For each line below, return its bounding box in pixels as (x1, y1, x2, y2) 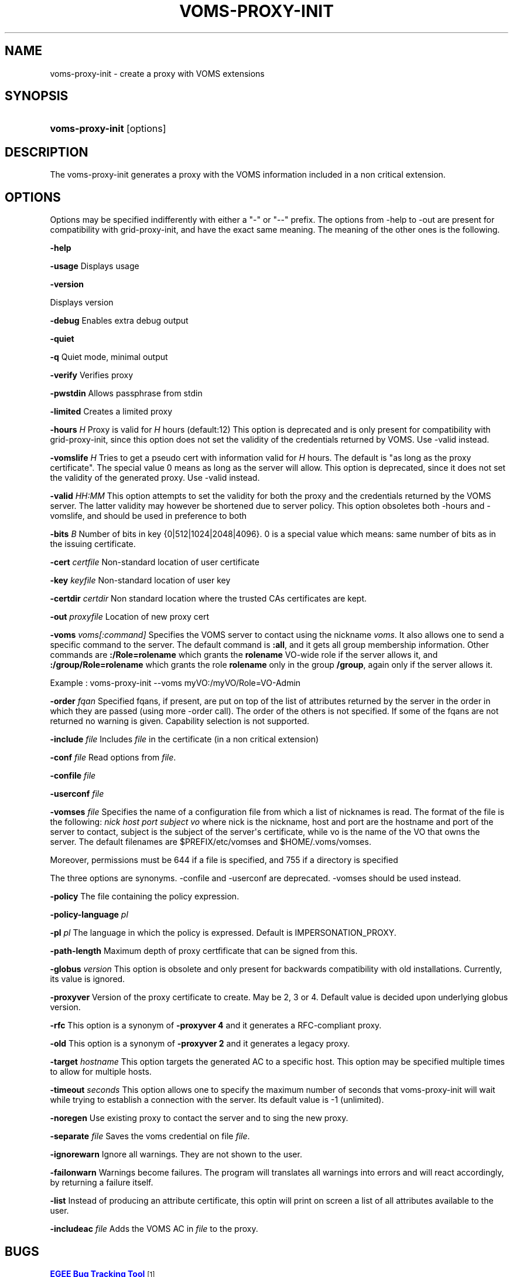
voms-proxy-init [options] (50, 123, 166, 135)
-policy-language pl (50, 909, 128, 920)
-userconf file (50, 789, 104, 799)
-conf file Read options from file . (50, 752, 176, 763)
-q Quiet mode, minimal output (50, 352, 168, 362)
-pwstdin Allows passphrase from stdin (50, 388, 203, 399)
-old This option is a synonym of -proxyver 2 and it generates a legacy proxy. (50, 1038, 350, 1049)
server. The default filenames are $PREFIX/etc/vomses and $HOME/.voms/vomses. (50, 837, 371, 847)
